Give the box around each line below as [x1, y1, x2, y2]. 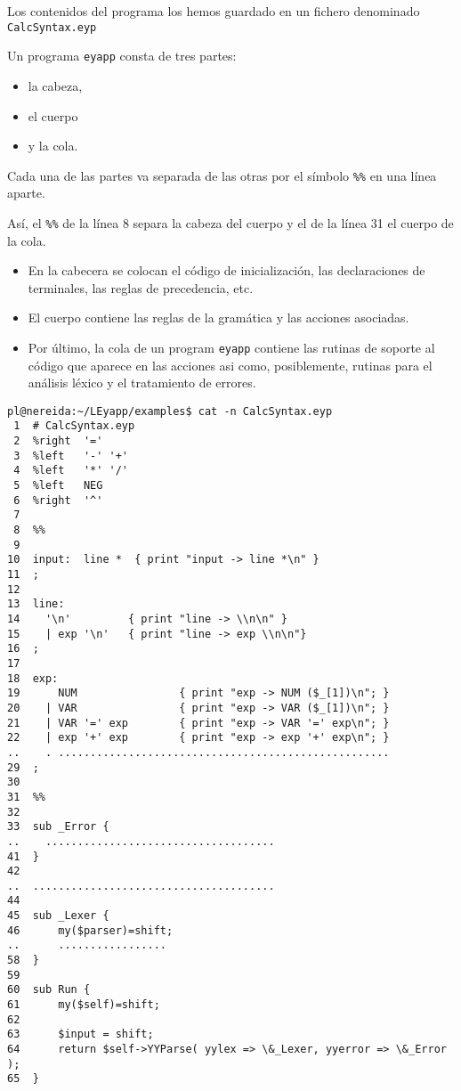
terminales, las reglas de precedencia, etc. [28, 278, 254, 297]
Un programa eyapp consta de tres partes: [7, 46, 237, 65]
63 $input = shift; [7, 1028, 154, 1041]
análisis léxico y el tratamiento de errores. [28, 373, 256, 392]
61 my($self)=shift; [7, 998, 160, 1012]
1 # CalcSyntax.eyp [13, 419, 135, 433]
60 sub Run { [7, 983, 91, 997]
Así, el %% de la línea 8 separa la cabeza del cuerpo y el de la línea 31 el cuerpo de [7, 213, 454, 232]
